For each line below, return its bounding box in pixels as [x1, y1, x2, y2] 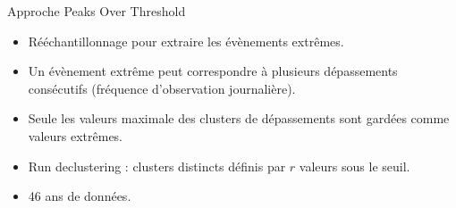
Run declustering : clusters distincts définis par [28, 156, 286, 175]
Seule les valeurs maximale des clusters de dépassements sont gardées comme [28, 109, 450, 128]
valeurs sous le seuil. [299, 156, 410, 175]
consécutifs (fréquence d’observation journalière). [28, 79, 296, 97]
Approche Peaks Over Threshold [7, 2, 186, 20]
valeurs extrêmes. [28, 126, 123, 145]
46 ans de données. [28, 187, 131, 205]
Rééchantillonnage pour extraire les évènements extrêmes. [28, 31, 344, 50]
